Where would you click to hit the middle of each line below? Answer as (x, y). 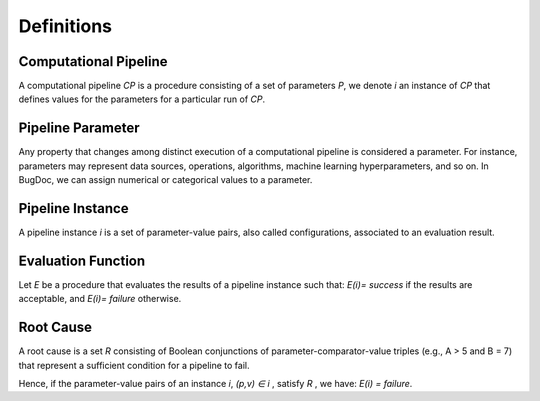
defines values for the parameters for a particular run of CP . (141, 99)
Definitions (65, 26)
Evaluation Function (82, 260)
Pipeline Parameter (79, 128)
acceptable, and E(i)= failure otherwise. (100, 299)
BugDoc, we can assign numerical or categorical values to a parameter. (165, 180)
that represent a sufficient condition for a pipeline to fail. (134, 365)
